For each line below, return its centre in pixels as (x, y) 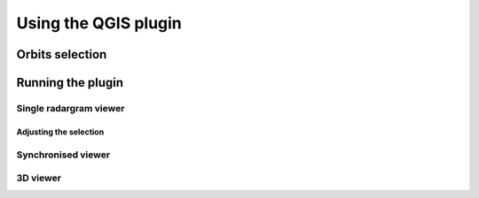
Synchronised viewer (63, 155)
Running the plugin (70, 83)
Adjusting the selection (60, 132)
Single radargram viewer (71, 108)
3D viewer (39, 179)
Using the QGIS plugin (99, 23)
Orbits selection (62, 54)
